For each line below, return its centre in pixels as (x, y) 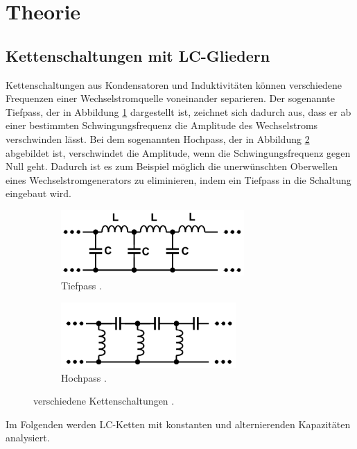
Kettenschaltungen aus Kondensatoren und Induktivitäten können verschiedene (174, 84)
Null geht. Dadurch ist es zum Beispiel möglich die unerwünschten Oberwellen (172, 166)
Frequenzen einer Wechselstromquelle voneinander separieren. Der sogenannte (171, 98)
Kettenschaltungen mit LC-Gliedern (138, 55)
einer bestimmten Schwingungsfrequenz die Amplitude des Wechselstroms (162, 125)
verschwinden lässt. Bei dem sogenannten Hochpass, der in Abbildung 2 (158, 138)
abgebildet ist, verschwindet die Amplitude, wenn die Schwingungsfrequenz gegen (178, 152)
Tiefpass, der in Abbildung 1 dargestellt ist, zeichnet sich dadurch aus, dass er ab (178, 111)
